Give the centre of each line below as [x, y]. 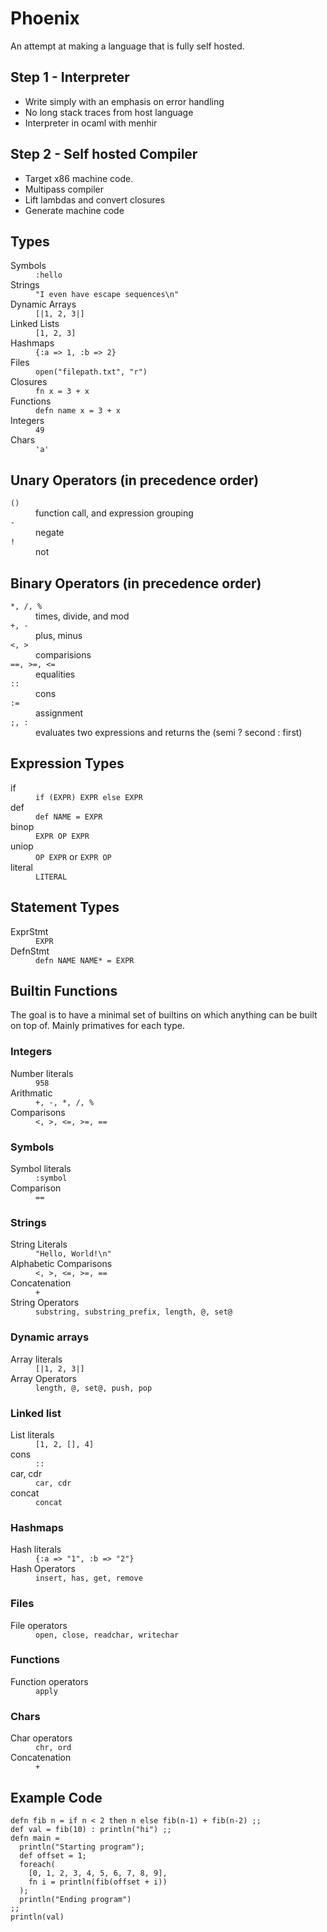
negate [50, 533]
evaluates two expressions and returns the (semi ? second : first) [169, 732]
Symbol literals [41, 1169]
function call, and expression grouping [114, 513]
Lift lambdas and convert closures [95, 199]
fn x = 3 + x [62, 392]
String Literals [39, 1244]
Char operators [41, 1738]
